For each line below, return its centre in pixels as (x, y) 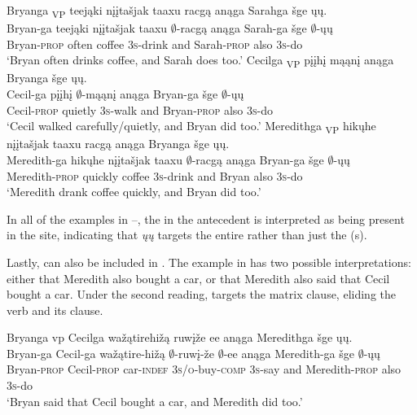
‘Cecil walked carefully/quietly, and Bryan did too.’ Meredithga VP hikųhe (191, 127)
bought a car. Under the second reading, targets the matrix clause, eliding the (201, 294)
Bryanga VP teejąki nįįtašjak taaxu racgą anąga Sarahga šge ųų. (167, 11)
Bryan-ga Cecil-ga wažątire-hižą (86, 353)
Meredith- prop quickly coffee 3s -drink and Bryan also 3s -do (155, 175)
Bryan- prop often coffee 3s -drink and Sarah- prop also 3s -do (155, 44)
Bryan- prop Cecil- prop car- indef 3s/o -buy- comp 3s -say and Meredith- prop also (204, 369)
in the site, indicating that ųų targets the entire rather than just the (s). (187, 235)
